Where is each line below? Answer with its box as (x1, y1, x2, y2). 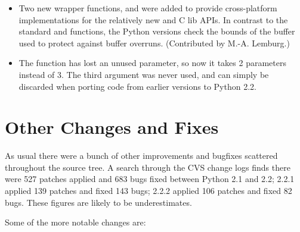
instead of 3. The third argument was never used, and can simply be (18, 68, 269, 80)
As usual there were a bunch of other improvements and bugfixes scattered (5, 149, 278, 162)
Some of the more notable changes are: (5, 216, 146, 228)
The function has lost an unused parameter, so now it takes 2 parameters (18, 57, 286, 69)
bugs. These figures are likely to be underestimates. (5, 196, 192, 208)
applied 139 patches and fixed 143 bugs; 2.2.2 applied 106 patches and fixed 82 (5, 184, 292, 197)
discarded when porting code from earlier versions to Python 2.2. (18, 80, 256, 92)
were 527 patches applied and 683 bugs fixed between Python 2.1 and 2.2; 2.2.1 (5, 173, 295, 185)
